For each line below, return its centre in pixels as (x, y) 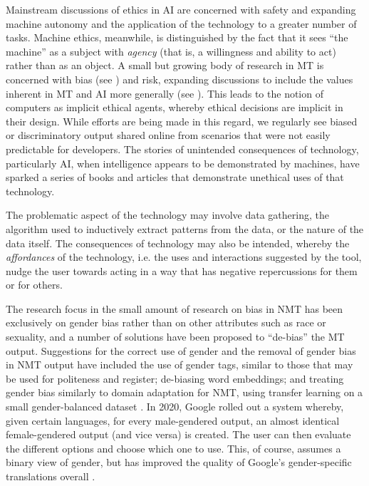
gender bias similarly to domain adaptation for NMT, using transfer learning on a (184, 392)
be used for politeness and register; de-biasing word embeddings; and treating (175, 378)
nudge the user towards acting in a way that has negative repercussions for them (182, 270)
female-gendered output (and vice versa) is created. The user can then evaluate (178, 434)
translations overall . (51, 476)
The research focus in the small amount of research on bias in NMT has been (175, 308)
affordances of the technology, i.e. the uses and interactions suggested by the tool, (184, 257)
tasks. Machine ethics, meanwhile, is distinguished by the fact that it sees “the (177, 37)
